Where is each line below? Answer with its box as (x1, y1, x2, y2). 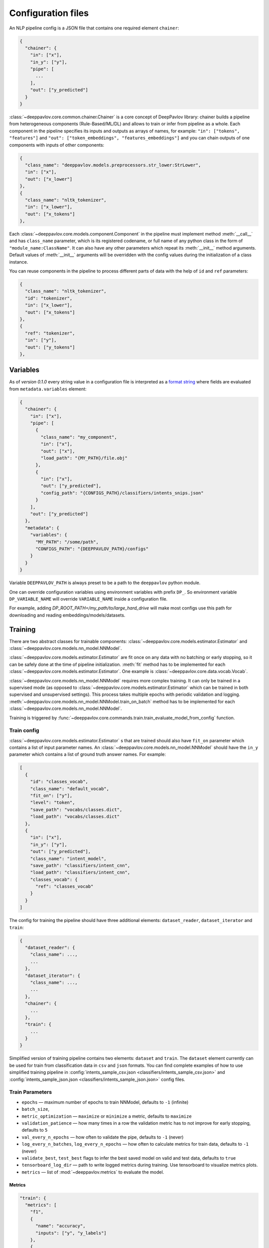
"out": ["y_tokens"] (25, 344, 75, 350)
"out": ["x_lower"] (25, 176, 73, 182)
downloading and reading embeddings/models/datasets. (9, 612, 126, 618)
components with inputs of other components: (9, 142, 105, 148)
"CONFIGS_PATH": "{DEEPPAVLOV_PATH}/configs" (35, 546, 149, 552)
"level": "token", (30, 800, 75, 806)
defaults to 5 (21, 1127, 48, 1133)
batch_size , (21, 1106, 50, 1112)
